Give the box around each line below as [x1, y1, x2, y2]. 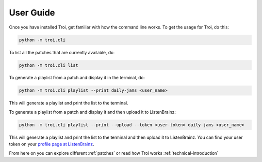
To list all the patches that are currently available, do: [9, 49, 115, 55]
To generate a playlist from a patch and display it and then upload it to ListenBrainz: [9, 109, 176, 115]
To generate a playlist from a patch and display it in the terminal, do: [9, 75, 145, 81]
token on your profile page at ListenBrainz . [9, 141, 94, 147]
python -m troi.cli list [19, 62, 79, 68]
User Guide [9, 7, 55, 18]
